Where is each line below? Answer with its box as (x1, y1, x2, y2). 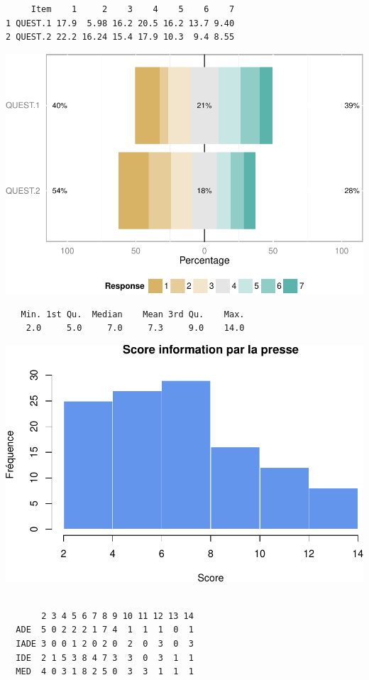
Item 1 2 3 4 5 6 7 (31, 4, 235, 14)
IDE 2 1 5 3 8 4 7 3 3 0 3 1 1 (16, 652, 194, 663)
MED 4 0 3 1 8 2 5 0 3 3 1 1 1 (16, 667, 194, 677)
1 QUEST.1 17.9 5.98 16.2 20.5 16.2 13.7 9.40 (6, 18, 235, 28)
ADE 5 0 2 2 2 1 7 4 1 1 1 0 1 (16, 625, 194, 635)
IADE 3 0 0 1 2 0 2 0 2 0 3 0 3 (16, 639, 194, 649)
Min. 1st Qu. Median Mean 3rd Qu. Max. (21, 309, 245, 319)
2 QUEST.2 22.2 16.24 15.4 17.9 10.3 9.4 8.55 (6, 32, 235, 43)
